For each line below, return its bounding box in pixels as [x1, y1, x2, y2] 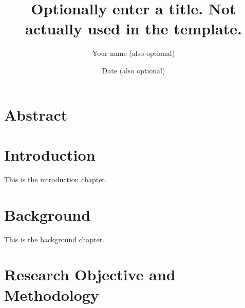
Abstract [4, 104, 68, 125]
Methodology [4, 284, 99, 305]
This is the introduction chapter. [4, 174, 107, 184]
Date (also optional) [102, 65, 165, 75]
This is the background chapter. [4, 234, 105, 244]
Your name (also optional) [92, 48, 175, 59]
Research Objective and [4, 264, 176, 285]
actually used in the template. [25, 18, 242, 39]
